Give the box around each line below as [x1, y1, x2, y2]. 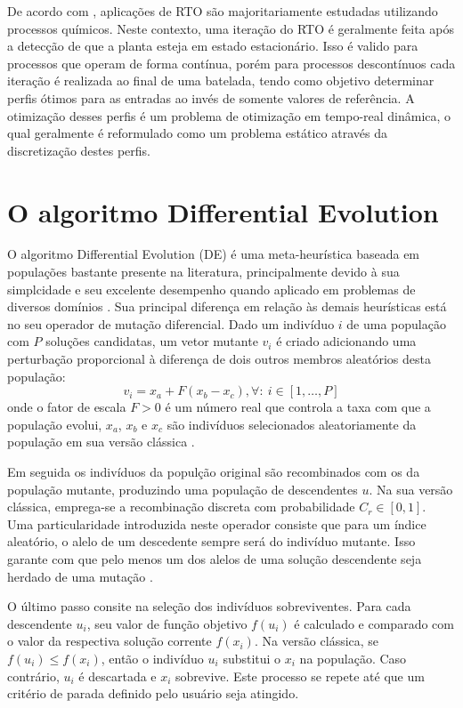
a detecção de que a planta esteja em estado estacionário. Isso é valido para [7, 36, 418, 55]
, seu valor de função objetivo [86, 614, 248, 632]
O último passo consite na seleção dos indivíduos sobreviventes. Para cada [7, 597, 411, 615]
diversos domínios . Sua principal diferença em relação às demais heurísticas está [7, 297, 447, 316]
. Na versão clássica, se [254, 632, 379, 650]
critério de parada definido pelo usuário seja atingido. [7, 684, 299, 703]
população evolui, [7, 414, 102, 433]
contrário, [7, 666, 60, 685]
